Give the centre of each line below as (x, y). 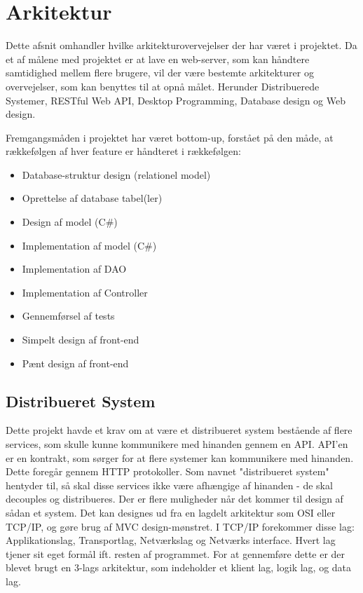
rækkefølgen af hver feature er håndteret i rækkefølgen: (123, 151)
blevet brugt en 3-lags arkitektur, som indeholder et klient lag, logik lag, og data (179, 567)
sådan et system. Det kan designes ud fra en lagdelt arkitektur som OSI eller (171, 512)
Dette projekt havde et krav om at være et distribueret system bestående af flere (179, 430)
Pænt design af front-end (75, 363)
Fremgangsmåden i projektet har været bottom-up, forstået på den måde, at (170, 137)
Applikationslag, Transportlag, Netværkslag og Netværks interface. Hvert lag (171, 540)
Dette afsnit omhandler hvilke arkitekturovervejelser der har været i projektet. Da (181, 45)
